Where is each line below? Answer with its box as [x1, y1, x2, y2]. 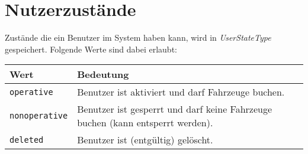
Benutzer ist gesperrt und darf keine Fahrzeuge [77, 102, 272, 116]
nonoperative [9, 111, 68, 121]
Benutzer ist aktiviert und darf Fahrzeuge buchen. [77, 85, 285, 99]
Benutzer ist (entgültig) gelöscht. [77, 133, 213, 147]
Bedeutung [77, 67, 129, 81]
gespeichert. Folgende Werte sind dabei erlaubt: [5, 42, 177, 55]
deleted [9, 135, 44, 145]
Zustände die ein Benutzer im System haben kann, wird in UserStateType [5, 31, 271, 44]
